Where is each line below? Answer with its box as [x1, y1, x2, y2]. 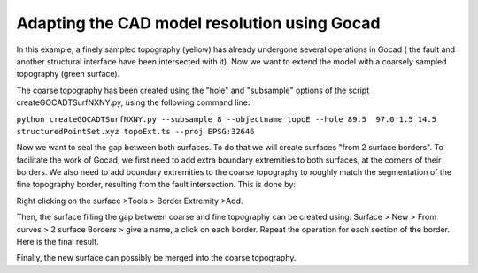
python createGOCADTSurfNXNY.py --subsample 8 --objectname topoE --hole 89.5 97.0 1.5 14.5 [16, 114, 437, 124]
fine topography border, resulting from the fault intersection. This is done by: [16, 179, 297, 190]
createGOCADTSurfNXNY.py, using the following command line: [16, 97, 251, 108]
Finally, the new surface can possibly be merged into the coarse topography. [16, 253, 297, 263]
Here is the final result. [16, 237, 99, 247]
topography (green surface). [16, 69, 120, 80]
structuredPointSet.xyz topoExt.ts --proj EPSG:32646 [16, 126, 255, 136]
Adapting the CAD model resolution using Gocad [16, 13, 381, 33]
